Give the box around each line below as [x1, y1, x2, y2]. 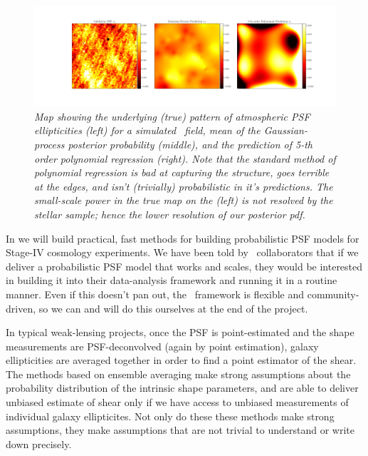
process [34, 136, 65, 151]
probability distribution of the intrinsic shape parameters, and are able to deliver [6, 380, 359, 395]
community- [307, 286, 359, 301]
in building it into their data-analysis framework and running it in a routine [6, 273, 337, 288]
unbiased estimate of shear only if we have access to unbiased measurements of [6, 395, 349, 410]
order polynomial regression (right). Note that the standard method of [34, 151, 336, 166]
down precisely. [6, 436, 72, 451]
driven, [6, 300, 36, 315]
